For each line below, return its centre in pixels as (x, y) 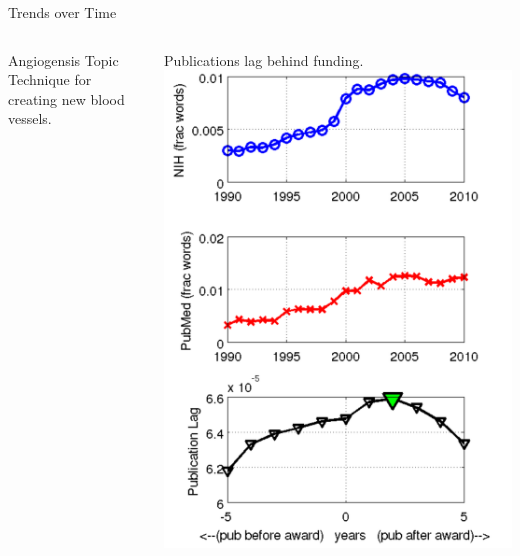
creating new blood (66, 98)
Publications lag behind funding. (263, 59)
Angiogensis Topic (63, 59)
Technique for (50, 79)
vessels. (30, 118)
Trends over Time (62, 12)
